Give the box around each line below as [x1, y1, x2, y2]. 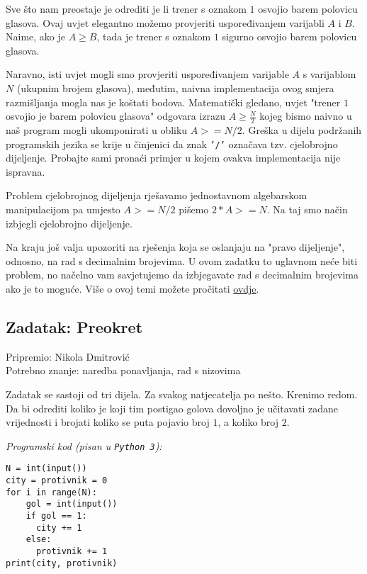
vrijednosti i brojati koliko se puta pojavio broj [6, 415, 210, 429]
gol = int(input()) [26, 499, 118, 510]
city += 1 [35, 522, 82, 533]
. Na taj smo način [266, 202, 348, 217]
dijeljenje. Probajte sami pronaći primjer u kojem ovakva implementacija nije [6, 150, 341, 165]
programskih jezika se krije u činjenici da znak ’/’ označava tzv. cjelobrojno [6, 136, 338, 151]
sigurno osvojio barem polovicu [222, 29, 357, 44]
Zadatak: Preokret [6, 315, 143, 337]
